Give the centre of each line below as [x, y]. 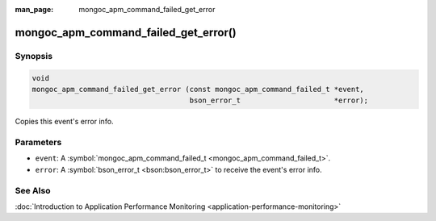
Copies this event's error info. [64, 122]
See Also [33, 190]
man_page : [34, 9]
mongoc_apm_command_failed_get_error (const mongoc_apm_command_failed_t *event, [198, 89]
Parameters [38, 143]
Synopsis [34, 56]
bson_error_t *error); [279, 100]
